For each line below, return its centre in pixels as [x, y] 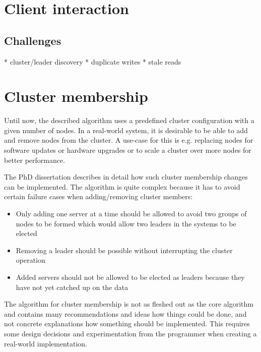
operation [30, 260]
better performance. [35, 160]
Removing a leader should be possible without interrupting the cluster [124, 250]
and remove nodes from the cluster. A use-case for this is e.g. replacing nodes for [129, 140]
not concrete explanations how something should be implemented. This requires [127, 324]
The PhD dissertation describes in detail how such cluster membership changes [126, 177]
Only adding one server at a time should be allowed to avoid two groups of [131, 214]
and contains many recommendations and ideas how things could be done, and [125, 313]
